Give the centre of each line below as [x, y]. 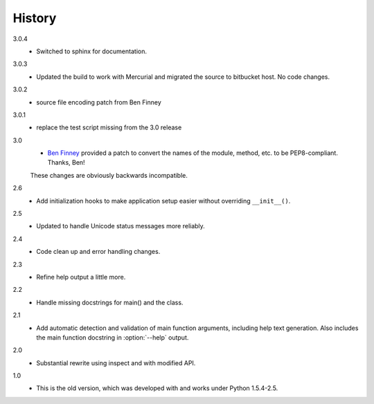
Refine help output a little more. [81, 277]
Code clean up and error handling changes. [98, 252]
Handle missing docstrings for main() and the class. [110, 302]
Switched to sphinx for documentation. [91, 51]
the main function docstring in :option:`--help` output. [113, 337]
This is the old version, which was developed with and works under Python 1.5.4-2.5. [157, 388]
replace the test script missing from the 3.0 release [109, 127]
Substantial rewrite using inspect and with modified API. [116, 362]
